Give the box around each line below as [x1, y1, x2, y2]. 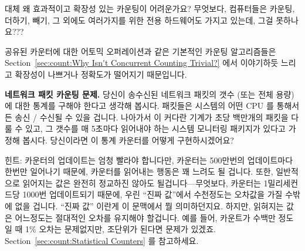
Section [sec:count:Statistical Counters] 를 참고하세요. [5, 234, 199, 246]
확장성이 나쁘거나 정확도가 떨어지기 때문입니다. [15, 68, 187, 80]
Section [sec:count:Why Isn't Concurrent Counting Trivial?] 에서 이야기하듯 [5, 56, 279, 69]
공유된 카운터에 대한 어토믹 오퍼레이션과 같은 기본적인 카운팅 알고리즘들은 [5, 45, 276, 57]
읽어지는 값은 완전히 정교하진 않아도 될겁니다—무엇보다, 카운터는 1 [22, 176, 268, 189]
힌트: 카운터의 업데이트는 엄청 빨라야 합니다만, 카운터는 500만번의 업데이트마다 [5, 153, 293, 166]
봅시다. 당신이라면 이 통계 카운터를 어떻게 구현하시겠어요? [22, 133, 234, 146]
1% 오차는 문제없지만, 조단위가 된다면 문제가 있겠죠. [25, 223, 216, 235]
